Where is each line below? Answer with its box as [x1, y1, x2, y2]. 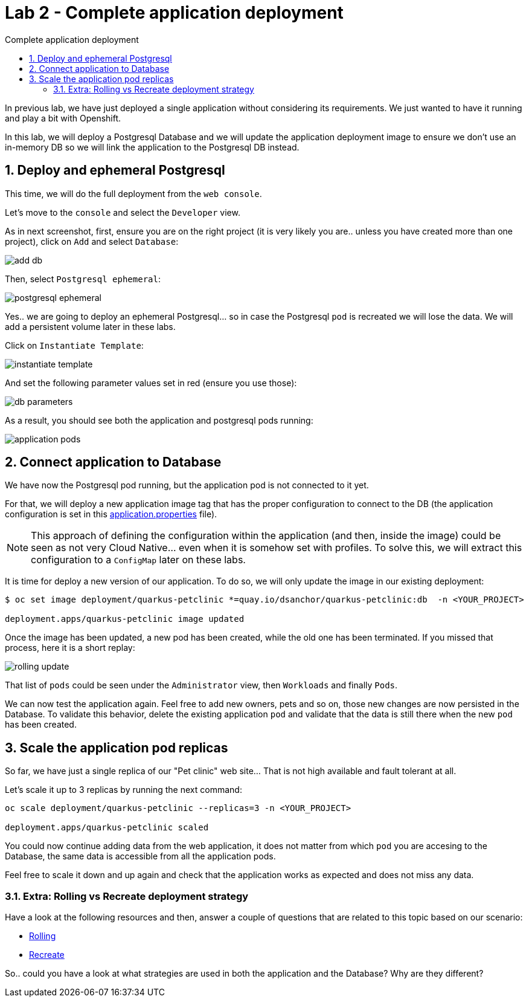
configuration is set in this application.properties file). [5, 509, 217, 520]
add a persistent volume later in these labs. [5, 321, 176, 332]
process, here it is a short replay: [5, 642, 135, 653]
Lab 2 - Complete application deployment [5, 2, 344, 23]
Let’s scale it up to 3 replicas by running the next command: [5, 784, 242, 795]
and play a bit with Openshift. [5, 112, 121, 123]
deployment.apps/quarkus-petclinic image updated [5, 614, 245, 624]
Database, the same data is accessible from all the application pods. [5, 851, 276, 862]
